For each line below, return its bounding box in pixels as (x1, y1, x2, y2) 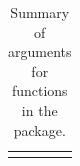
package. (13, 119, 66, 140)
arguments (8, 41, 72, 62)
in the (21, 99, 58, 120)
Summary (10, 2, 70, 22)
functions (11, 80, 68, 101)
